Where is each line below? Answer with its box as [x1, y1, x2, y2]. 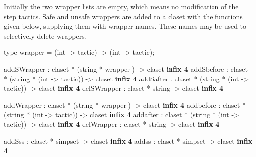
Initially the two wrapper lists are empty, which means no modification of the [4, 1, 239, 11]
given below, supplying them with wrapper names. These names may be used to [4, 21, 247, 31]
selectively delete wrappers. [4, 30, 86, 40]
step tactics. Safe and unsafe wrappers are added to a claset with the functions [4, 11, 243, 21]
